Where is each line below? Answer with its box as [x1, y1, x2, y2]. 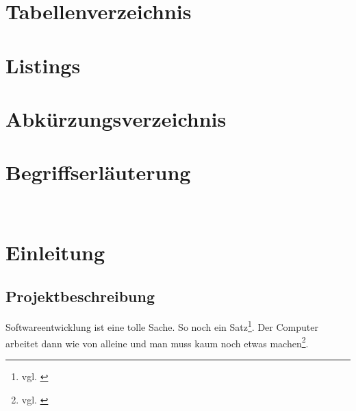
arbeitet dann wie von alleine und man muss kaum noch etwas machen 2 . [5, 334, 309, 350]
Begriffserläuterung [5, 158, 191, 186]
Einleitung [5, 238, 105, 266]
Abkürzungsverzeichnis [5, 104, 227, 132]
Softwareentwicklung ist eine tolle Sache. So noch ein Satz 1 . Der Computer [5, 318, 318, 334]
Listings [5, 51, 81, 79]
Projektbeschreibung [5, 285, 155, 306]
